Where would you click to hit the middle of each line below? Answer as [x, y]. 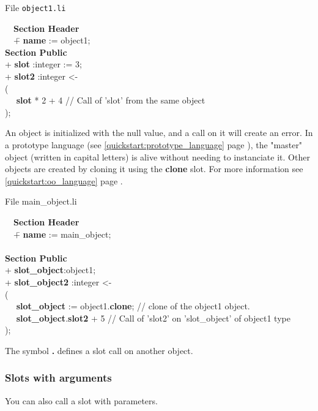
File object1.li [35, 7]
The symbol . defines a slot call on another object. [99, 350]
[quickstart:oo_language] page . [64, 180]
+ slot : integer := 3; [43, 64]
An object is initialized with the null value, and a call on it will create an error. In [159, 133]
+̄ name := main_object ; [62, 234]
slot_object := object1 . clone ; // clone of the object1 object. [133, 306]
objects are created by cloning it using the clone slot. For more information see [154, 169]
